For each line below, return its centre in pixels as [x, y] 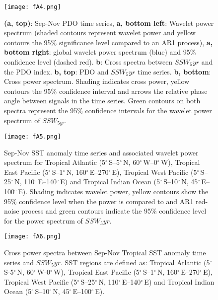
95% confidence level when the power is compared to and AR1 [99, 201]
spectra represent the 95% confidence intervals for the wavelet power [108, 110]
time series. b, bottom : [174, 71]
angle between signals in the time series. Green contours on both [102, 101]
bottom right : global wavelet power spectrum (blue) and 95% [100, 52]
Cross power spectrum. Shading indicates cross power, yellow [97, 81]
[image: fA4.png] [33, 7]
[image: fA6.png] [33, 237]
